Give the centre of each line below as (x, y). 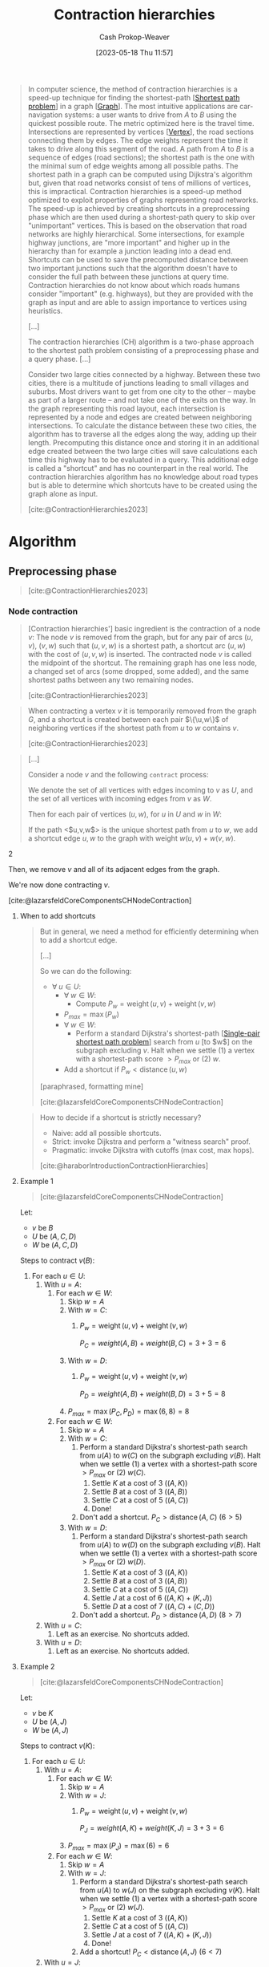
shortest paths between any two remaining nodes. (110, 680)
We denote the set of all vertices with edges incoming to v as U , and (141, 790)
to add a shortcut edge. (78, 940)
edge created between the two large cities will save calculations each (143, 451)
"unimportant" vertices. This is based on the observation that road (137, 225)
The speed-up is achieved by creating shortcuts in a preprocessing (139, 208)
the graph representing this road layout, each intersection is (126, 408)
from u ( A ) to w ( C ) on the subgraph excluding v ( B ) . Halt (170, 1456)
